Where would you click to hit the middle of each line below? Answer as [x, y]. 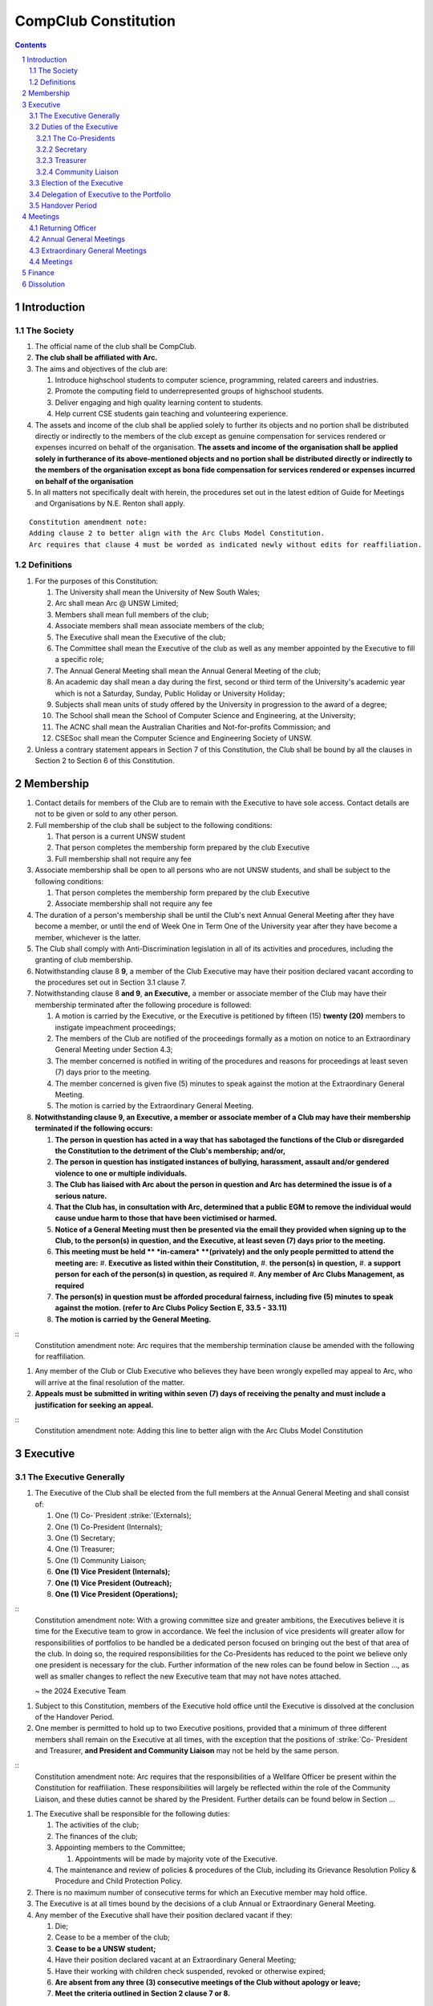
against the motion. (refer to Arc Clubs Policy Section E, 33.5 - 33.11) [171, 1308]
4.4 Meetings [51, 262]
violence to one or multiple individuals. [121, 1173]
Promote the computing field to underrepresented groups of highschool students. [190, 391]
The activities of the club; [97, 1825]
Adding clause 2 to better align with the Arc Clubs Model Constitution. [177, 533]
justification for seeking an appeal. [94, 1405]
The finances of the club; [96, 1836]
